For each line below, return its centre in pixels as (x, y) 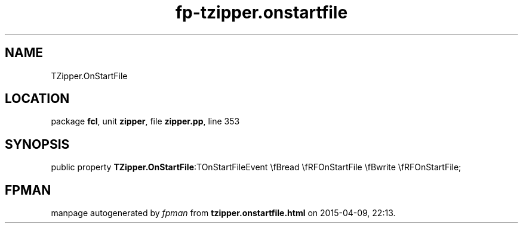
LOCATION (37, 99)
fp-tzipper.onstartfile (261, 13)
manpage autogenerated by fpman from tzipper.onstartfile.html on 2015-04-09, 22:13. (223, 213)
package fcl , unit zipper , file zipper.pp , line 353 (145, 121)
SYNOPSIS (37, 144)
